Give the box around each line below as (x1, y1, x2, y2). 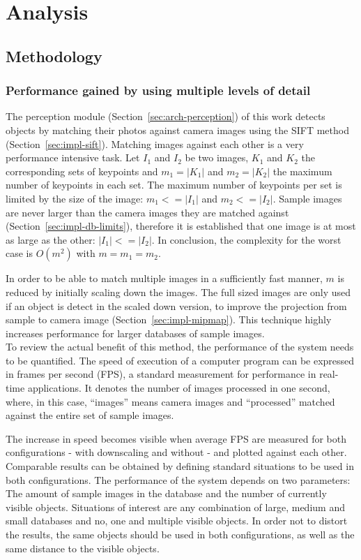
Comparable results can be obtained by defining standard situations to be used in (6, 459, 354, 473)
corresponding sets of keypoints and (6, 163, 158, 178)
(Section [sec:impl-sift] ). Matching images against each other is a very (6, 136, 304, 151)
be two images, (185, 150, 249, 165)
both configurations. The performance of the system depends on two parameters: (6, 472, 351, 487)
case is (6, 246, 33, 260)
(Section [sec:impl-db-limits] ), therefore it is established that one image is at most (6, 219, 356, 233)
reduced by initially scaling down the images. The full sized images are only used (6, 284, 351, 299)
